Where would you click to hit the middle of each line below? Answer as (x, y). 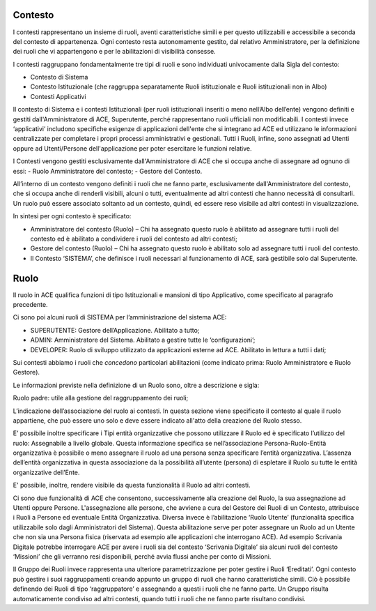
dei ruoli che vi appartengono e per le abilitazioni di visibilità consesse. (114, 52)
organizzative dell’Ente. (46, 472)
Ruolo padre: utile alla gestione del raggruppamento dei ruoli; (101, 398)
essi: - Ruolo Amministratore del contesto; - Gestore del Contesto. (108, 171)
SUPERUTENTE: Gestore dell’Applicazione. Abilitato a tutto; (115, 330)
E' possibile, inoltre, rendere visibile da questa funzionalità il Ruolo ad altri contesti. (132, 485)
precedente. (30, 305)
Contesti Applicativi (58, 96)
